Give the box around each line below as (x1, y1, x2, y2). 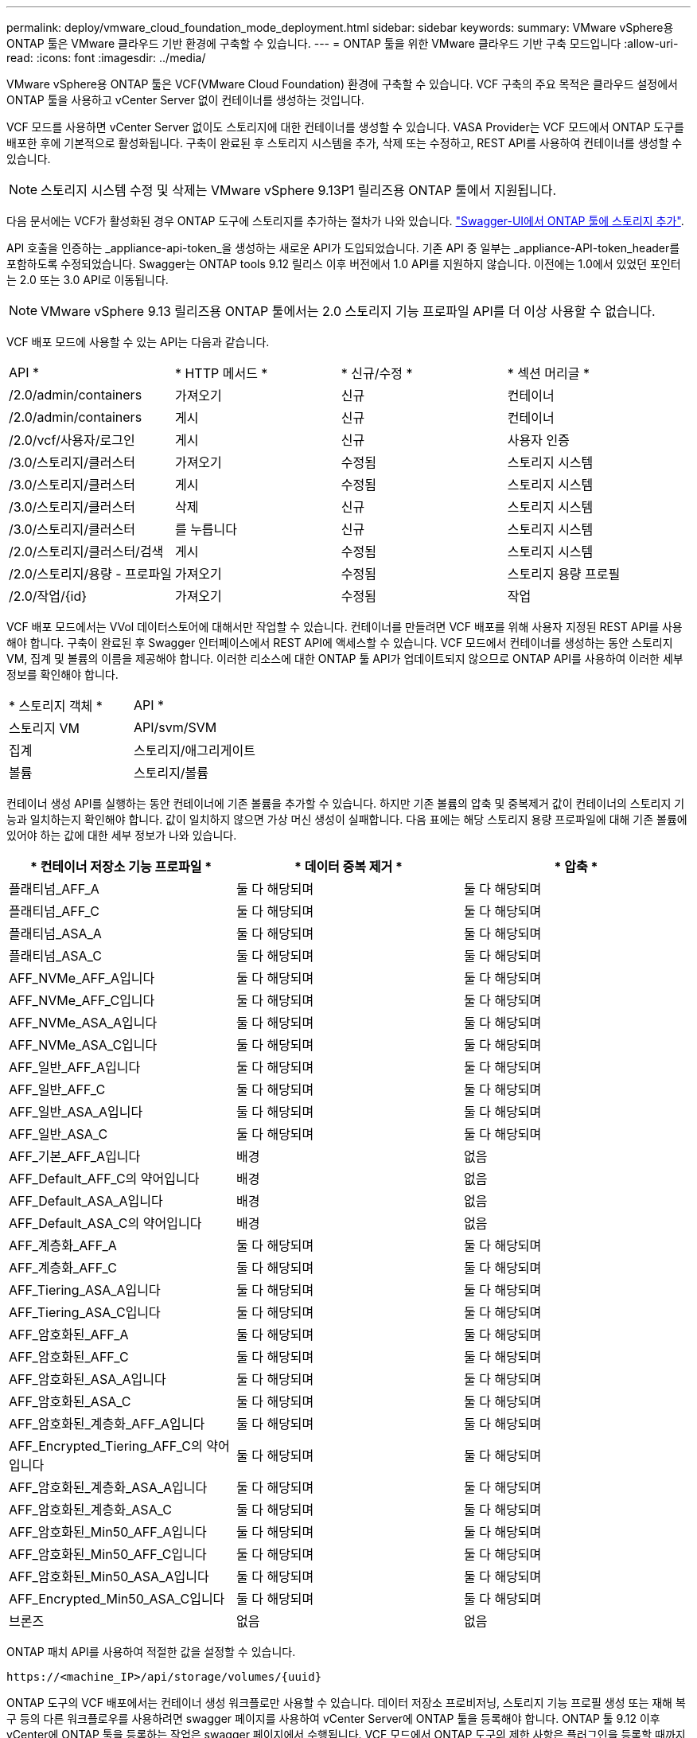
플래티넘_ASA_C (9, 948, 102, 964)
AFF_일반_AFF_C (9, 1081, 106, 1097)
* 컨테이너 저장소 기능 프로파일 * (29, 859, 212, 875)
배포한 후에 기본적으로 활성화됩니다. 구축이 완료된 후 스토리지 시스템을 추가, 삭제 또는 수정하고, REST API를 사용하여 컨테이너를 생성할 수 (6, 136, 683, 150)
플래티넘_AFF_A (9, 881, 99, 897)
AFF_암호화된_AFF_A (9, 1327, 129, 1342)
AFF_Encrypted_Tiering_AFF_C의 (9, 1438, 203, 1454)
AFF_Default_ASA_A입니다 (9, 1193, 163, 1209)
